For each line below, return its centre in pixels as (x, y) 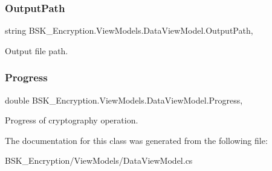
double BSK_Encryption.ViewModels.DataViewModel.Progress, (124, 100)
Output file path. (37, 50)
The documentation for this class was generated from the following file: (136, 140)
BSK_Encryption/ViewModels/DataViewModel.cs (99, 160)
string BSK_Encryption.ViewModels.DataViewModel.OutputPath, (129, 30)
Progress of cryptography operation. (72, 120)
